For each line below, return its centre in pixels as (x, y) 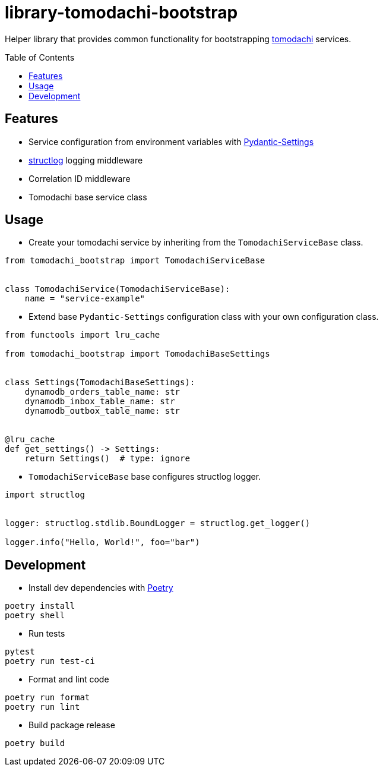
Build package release (72, 725)
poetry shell (35, 616)
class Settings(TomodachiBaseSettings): (100, 383)
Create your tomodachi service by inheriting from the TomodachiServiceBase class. (196, 243)
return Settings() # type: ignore (107, 459)
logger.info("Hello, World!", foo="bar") (102, 542)
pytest (20, 652)
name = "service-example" (85, 299)
